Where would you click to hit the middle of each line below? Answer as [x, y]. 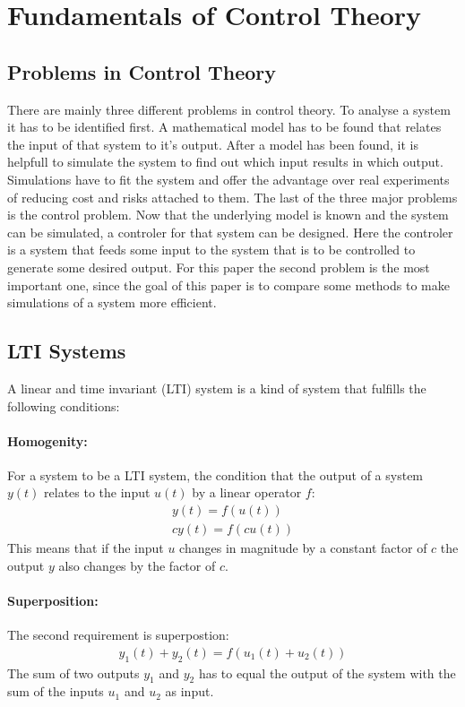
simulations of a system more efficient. [112, 302]
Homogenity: [47, 440]
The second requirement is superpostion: [118, 635]
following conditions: [64, 405]
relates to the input [97, 492]
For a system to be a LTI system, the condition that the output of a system [215, 474]
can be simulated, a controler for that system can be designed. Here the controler [230, 232]
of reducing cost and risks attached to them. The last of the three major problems [232, 197]
